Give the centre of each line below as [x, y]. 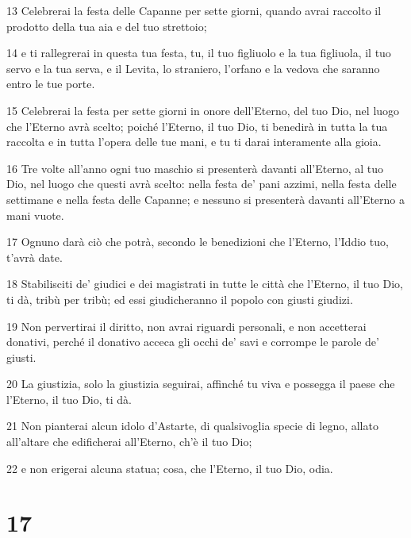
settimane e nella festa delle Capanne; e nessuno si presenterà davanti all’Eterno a [206, 199]
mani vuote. [35, 215]
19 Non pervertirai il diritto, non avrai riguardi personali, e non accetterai [186, 326]
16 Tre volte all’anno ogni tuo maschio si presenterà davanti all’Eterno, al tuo [195, 168]
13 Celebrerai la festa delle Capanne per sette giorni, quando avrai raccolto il [194, 10]
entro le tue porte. [51, 84]
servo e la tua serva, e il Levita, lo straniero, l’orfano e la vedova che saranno [193, 68]
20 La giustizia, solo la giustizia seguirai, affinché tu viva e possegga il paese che [201, 384]
